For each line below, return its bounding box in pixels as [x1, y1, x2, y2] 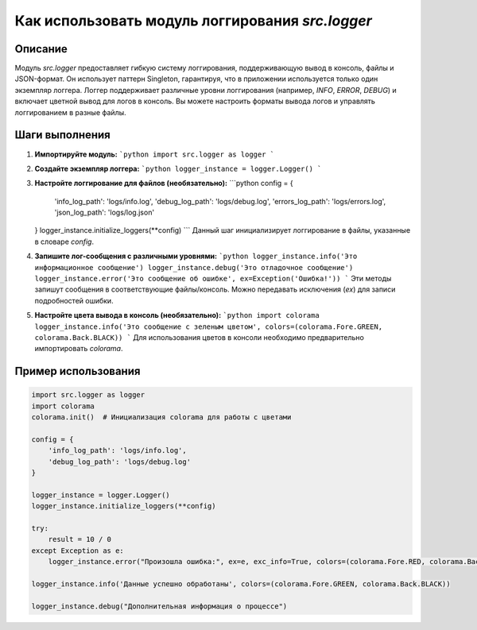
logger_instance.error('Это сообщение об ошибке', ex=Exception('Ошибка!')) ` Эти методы [34, 274, 392, 284]
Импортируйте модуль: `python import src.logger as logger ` [34, 149, 274, 159]
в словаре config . [34, 237, 95, 246]
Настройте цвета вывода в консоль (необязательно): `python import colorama [34, 311, 320, 320]
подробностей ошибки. [34, 296, 114, 305]
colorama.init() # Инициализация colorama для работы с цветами [31, 413, 292, 422]
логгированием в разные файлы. [14, 107, 126, 117]
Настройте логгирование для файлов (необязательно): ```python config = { [34, 179, 293, 188]
